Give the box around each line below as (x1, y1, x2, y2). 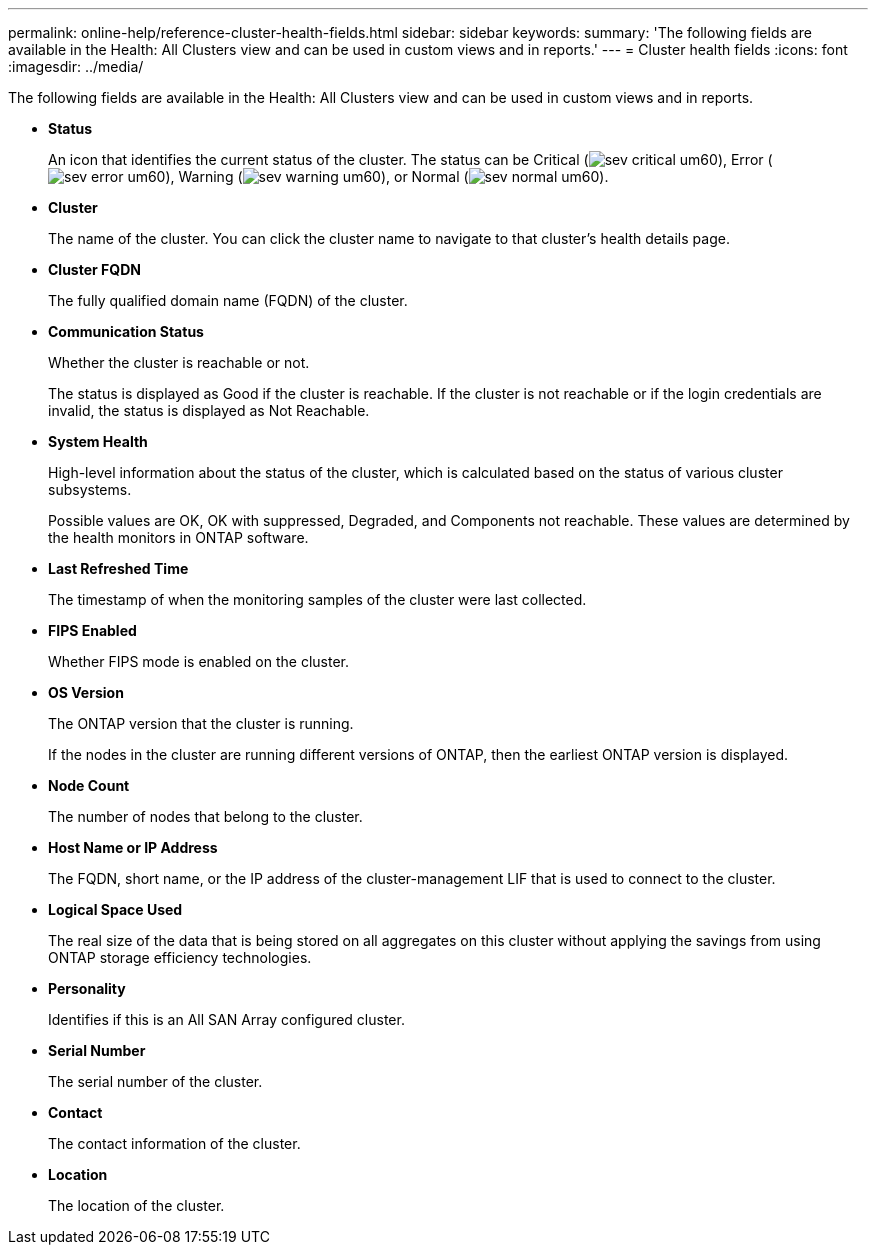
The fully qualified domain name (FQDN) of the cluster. (48, 292, 408, 309)
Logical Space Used (48, 901, 183, 918)
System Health (48, 433, 148, 450)
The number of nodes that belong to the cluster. (48, 808, 363, 825)
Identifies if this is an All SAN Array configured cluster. (48, 1011, 405, 1028)
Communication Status (48, 323, 204, 340)
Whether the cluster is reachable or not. (48, 354, 310, 371)
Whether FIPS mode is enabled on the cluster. (48, 653, 349, 670)
